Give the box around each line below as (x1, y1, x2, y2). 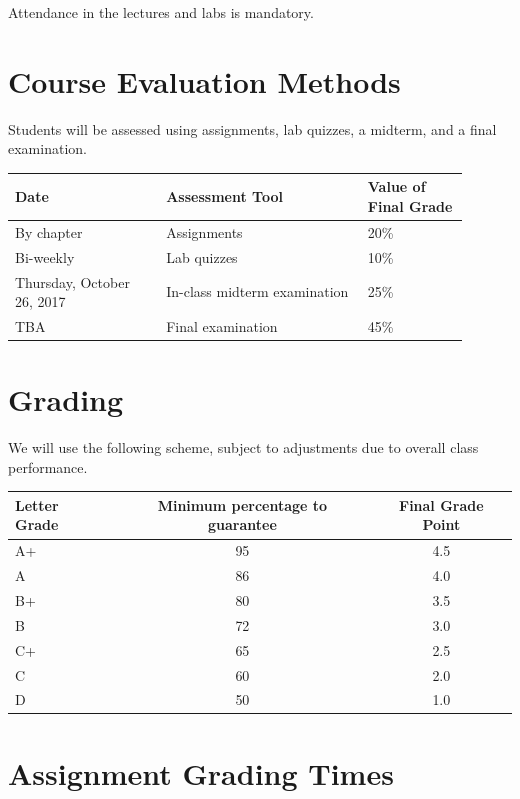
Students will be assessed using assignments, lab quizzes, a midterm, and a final (8, 118, 497, 139)
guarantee (207, 514, 277, 535)
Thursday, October (15, 271, 130, 292)
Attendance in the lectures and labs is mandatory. (8, 2, 314, 22)
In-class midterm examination (166, 281, 349, 302)
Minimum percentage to (157, 494, 328, 515)
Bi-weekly (15, 246, 75, 267)
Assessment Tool (166, 186, 283, 207)
